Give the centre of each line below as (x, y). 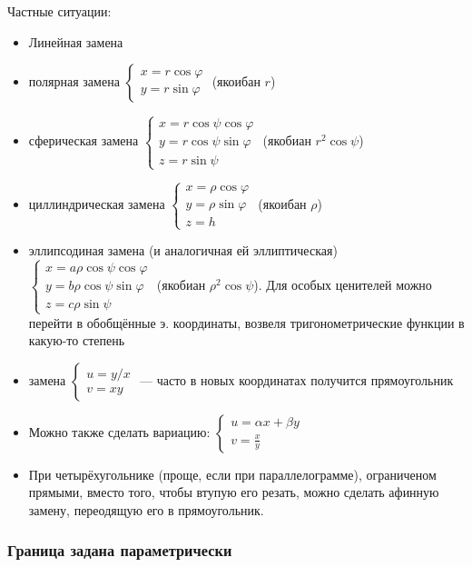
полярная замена (74, 81)
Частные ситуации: (59, 11)
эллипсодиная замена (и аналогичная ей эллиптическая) (183, 250)
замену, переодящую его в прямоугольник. (146, 509)
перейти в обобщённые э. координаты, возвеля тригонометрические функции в (246, 322)
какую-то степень (77, 340)
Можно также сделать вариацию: (119, 431)
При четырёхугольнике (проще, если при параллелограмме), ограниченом (232, 474)
